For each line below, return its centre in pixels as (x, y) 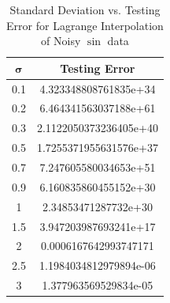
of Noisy (61, 41)
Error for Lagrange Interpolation (85, 25)
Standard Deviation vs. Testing (85, 9)
